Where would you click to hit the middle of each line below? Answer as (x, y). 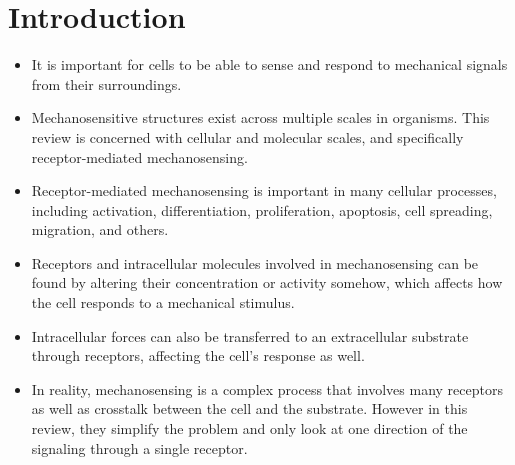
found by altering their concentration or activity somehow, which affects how (267, 282)
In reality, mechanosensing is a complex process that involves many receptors (267, 388)
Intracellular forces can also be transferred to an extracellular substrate (250, 335)
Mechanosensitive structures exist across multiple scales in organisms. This (260, 117)
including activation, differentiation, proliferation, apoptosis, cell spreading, (262, 209)
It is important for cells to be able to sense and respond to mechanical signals (269, 64)
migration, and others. (100, 229)
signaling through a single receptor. (139, 447)
